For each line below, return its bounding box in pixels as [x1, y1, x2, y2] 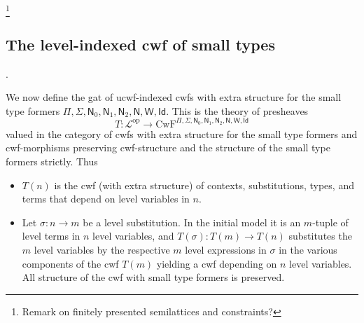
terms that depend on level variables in [22, 191, 190, 206]
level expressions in [185, 242, 267, 256]
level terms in [22, 228, 80, 243]
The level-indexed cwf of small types [6, 33, 275, 55]
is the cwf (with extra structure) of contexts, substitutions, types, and [54, 177, 354, 192]
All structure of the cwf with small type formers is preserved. [22, 270, 285, 284]
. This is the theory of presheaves [166, 103, 309, 118]
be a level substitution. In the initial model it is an [83, 214, 301, 229]
